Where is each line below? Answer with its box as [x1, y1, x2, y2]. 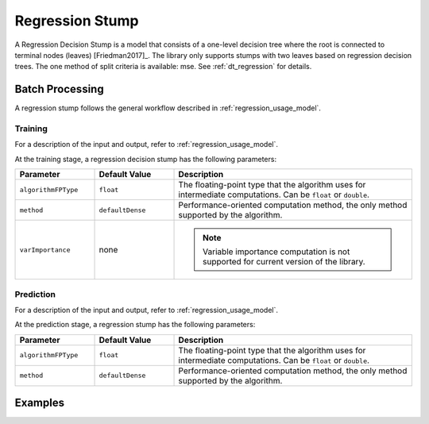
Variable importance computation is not [203, 246, 350, 257]
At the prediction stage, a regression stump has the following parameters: [14, 320, 256, 330]
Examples [14, 396, 65, 410]
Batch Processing [14, 83, 104, 96]
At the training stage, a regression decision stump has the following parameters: [14, 154, 277, 164]
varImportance [19, 245, 71, 254]
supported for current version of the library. [203, 256, 365, 268]
